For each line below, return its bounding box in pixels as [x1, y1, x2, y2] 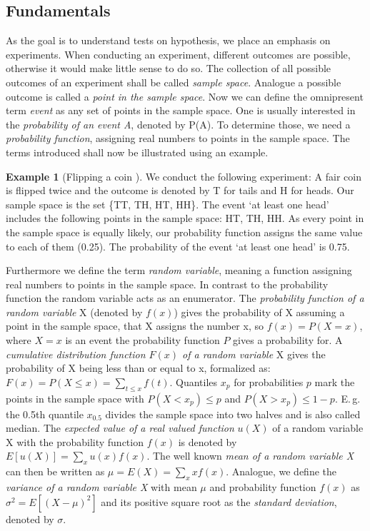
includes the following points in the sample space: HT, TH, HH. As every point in [6, 211, 364, 226]
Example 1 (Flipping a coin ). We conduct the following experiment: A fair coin [6, 168, 361, 183]
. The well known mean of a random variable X [146, 448, 354, 463]
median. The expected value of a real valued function [6, 420, 234, 435]
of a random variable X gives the [182, 346, 326, 361]
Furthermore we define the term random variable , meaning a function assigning [6, 263, 352, 278]
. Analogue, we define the [226, 464, 336, 479]
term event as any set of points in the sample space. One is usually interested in [6, 103, 356, 118]
